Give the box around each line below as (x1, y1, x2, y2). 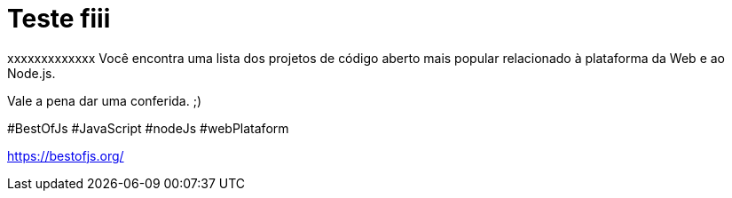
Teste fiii (7, 4, 111, 34)
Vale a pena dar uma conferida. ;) (7, 92, 202, 108)
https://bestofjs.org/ (7, 147, 124, 163)
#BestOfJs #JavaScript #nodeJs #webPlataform (7, 120, 289, 136)
